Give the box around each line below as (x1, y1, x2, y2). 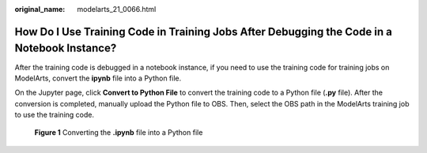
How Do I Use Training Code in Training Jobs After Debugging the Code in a (14, 24, 393, 39)
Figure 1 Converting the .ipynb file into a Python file (34, 128, 203, 137)
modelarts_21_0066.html (77, 5, 157, 13)
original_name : (14, 5, 66, 13)
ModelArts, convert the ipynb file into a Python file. (14, 73, 182, 83)
